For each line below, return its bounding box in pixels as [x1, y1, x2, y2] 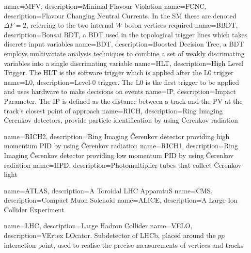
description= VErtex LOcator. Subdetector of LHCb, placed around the [4, 230, 216, 240]
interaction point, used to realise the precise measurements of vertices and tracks [4, 239, 244, 250]
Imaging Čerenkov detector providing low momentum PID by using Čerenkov [4, 150, 234, 160]
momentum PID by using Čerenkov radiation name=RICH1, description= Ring [4, 141, 238, 151]
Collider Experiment [4, 204, 64, 214]
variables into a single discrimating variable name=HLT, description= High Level [4, 58, 243, 68]
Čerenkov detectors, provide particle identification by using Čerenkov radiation [4, 115, 238, 125]
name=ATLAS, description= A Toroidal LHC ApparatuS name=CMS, [4, 185, 213, 195]
